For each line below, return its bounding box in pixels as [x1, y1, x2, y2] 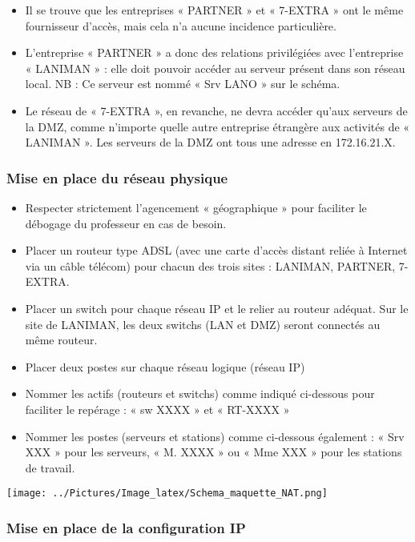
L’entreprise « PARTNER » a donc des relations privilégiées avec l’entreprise [25, 44, 404, 61]
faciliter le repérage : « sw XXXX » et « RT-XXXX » [25, 400, 290, 417]
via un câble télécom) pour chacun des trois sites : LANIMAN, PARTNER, [25, 257, 396, 274]
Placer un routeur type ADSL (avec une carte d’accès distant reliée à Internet [25, 242, 408, 259]
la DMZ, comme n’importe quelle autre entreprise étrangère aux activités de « [25, 118, 410, 134]
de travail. [25, 459, 75, 476]
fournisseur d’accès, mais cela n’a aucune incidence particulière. [25, 17, 336, 34]
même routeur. [25, 331, 98, 348]
